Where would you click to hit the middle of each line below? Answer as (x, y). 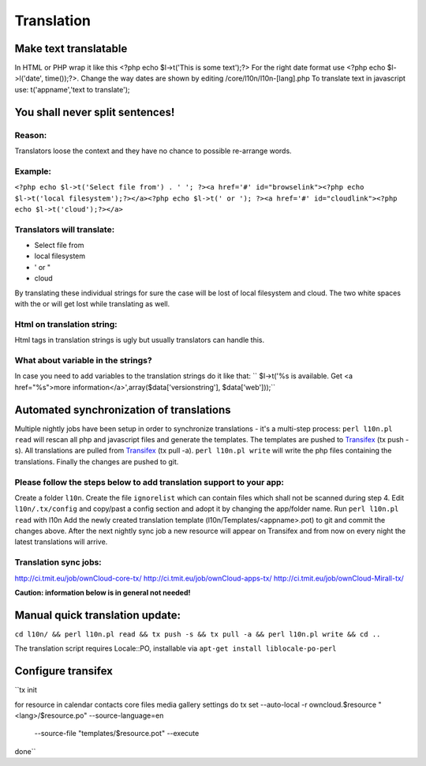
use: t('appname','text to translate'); (72, 89)
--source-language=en (126, 715)
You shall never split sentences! (95, 112)
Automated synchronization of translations (123, 409)
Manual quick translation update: (98, 615)
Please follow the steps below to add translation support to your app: (149, 482)
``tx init (26, 690)
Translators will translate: (65, 229)
